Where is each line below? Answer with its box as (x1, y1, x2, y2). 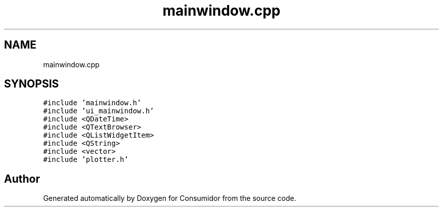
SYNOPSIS (4, 77, 59, 91)
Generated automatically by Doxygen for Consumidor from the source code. (43, 194, 296, 203)
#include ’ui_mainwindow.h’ (43, 107, 154, 115)
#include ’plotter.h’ (43, 155, 128, 164)
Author (4, 172, 40, 185)
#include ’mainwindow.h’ (43, 99, 142, 107)
